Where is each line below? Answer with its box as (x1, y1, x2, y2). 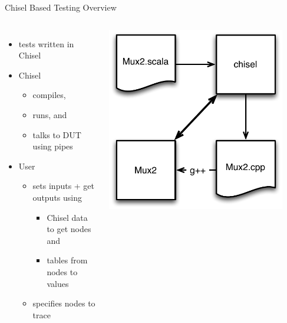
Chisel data (47, 211, 88, 223)
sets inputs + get (32, 180, 95, 192)
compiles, (32, 89, 66, 101)
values (47, 277, 69, 289)
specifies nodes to (32, 297, 95, 309)
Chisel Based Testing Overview (5, 1, 117, 13)
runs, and (32, 108, 67, 120)
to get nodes (47, 223, 91, 235)
